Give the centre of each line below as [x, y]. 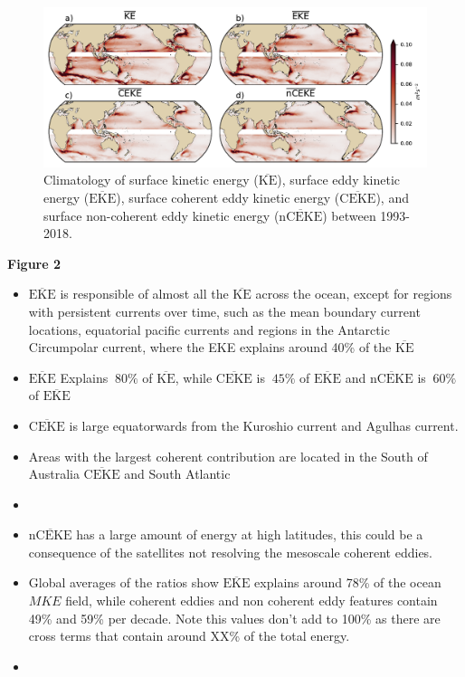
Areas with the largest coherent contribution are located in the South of [228, 456]
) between [349, 215]
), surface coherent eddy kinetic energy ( [228, 197]
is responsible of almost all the [144, 294]
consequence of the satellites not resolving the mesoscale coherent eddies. [231, 552]
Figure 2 [34, 263]
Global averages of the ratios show [123, 582]
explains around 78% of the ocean [348, 582]
